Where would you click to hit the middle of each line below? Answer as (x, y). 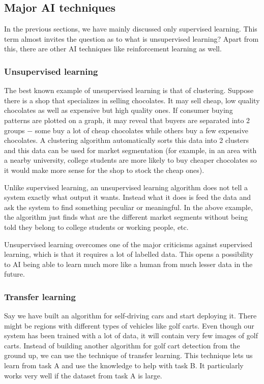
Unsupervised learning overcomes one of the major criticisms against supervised (128, 244)
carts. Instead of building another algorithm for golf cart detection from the (122, 345)
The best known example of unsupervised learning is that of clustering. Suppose (129, 90)
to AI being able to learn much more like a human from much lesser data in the (128, 264)
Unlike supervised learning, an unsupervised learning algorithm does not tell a (126, 187)
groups (14, 130)
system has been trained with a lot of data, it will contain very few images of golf (131, 335)
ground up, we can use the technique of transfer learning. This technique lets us (128, 355)
